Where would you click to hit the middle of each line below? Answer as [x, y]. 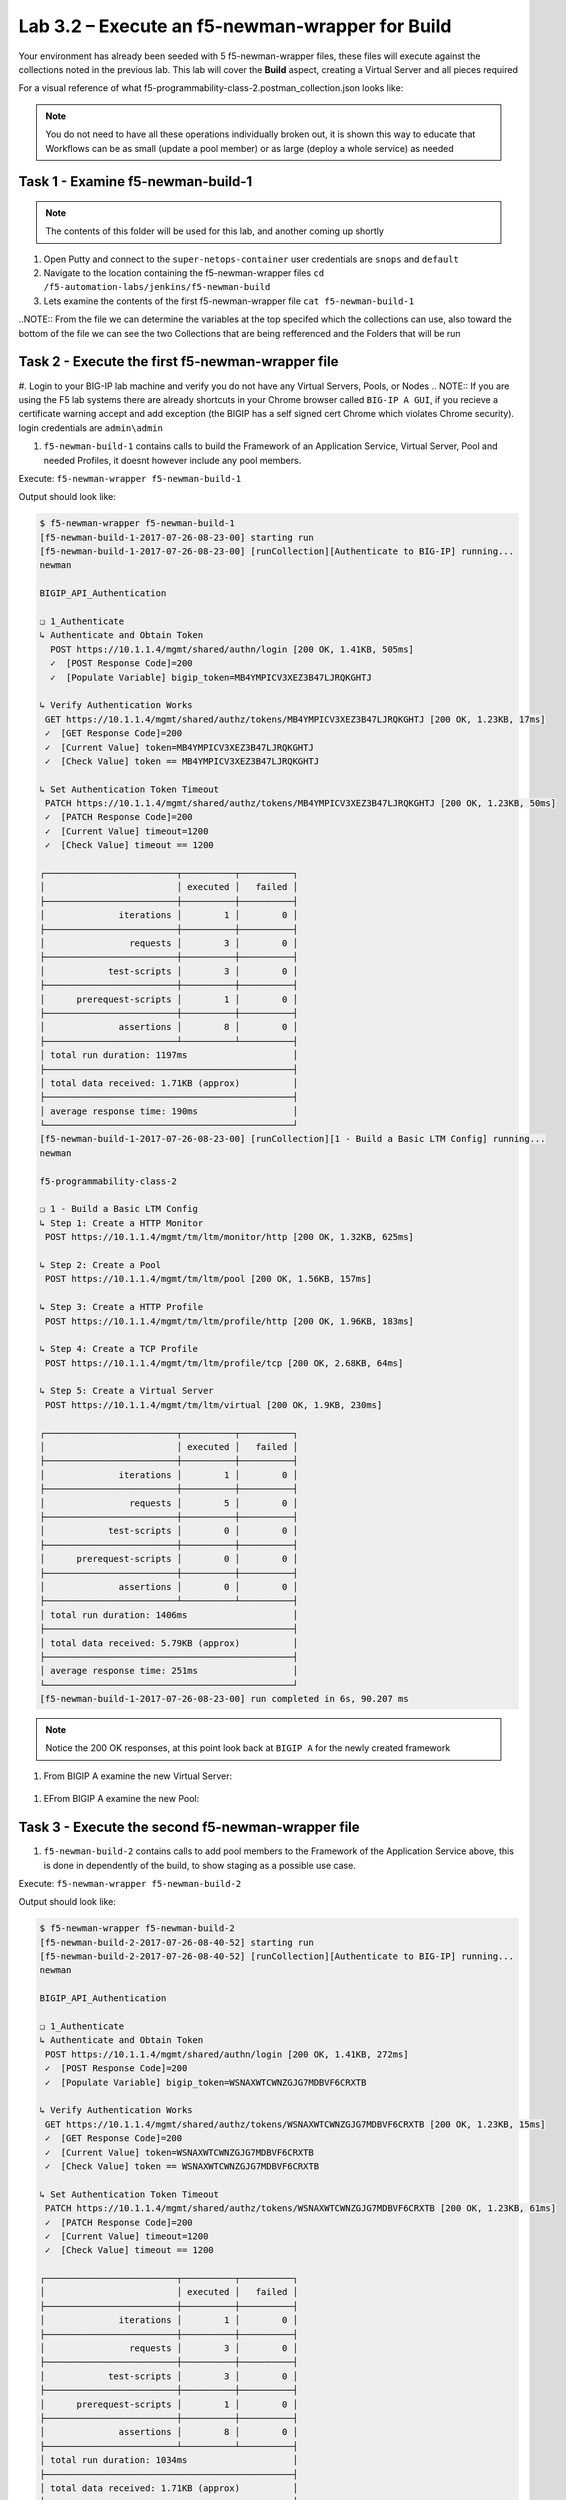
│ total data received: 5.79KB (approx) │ [169, 1643]
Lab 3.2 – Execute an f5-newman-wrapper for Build [235, 26]
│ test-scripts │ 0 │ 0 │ [169, 1531]
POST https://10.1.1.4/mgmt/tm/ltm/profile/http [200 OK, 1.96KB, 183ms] [230, 1321]
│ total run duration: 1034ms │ [169, 2460]
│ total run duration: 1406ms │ [169, 1614]
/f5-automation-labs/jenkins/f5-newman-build [157, 287]
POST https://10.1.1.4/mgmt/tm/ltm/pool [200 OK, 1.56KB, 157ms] [208, 1279]
